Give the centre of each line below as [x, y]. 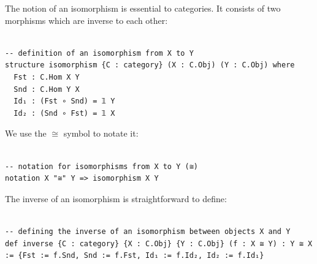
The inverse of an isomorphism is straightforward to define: [116, 198]
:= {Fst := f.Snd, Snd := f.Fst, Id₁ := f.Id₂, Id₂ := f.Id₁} [135, 256]
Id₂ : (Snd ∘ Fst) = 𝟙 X [64, 113]
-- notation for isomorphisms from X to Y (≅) [101, 166]
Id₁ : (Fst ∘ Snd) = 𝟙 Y [64, 101]
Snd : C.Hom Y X [47, 89]
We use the [26, 133]
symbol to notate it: [101, 133]
